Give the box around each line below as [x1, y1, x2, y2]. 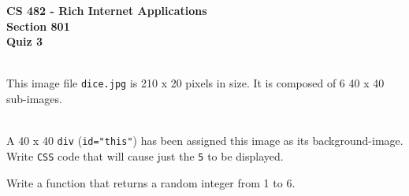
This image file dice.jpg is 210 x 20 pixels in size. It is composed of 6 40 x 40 [6, 75, 385, 91]
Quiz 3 [6, 33, 43, 50]
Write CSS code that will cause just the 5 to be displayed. [6, 147, 284, 164]
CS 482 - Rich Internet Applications [6, 2, 207, 18]
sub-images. [6, 91, 62, 107]
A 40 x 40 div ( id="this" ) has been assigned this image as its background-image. [6, 132, 403, 149]
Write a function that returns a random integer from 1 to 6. [6, 174, 296, 190]
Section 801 [6, 17, 70, 34]
